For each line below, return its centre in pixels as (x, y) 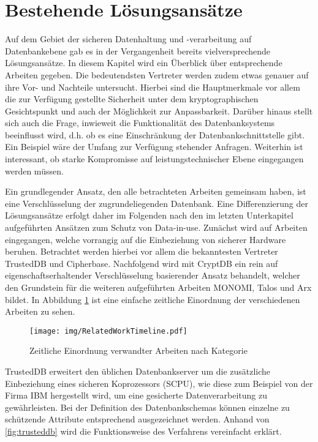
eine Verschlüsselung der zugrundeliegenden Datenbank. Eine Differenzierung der (157, 203)
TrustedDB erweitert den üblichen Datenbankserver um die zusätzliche (138, 371)
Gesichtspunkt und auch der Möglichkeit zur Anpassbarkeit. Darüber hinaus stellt (159, 110)
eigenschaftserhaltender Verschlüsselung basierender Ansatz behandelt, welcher (153, 275)
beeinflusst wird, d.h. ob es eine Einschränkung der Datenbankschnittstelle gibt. (155, 134)
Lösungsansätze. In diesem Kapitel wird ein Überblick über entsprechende (144, 63)
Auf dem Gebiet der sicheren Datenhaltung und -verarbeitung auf (128, 39)
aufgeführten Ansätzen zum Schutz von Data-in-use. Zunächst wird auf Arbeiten (156, 227)
